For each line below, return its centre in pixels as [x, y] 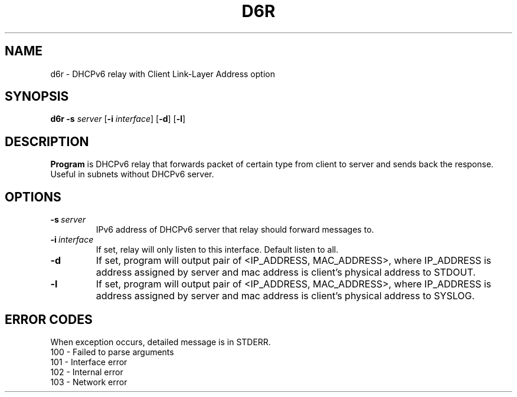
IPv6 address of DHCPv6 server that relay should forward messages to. [235, 230]
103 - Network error [89, 382]
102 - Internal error [87, 372]
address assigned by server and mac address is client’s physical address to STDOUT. [286, 272]
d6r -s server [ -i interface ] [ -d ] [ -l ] [118, 119]
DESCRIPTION [47, 141]
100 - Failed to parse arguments [112, 352]
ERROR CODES [49, 319]
